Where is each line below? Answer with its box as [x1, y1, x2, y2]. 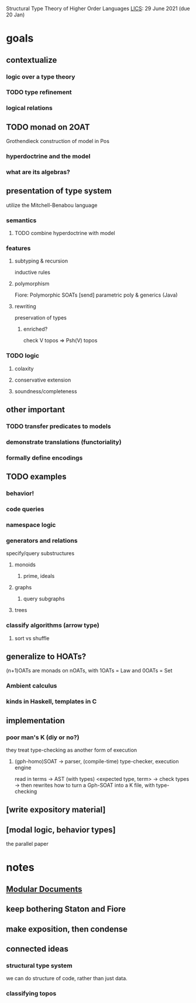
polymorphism [14, 280, 50, 287]
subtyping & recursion [14, 257, 68, 264]
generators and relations [6, 536, 78, 545]
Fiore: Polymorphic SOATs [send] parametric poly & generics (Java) [14, 291, 178, 298]
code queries [6, 505, 44, 514]
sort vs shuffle [14, 634, 50, 641]
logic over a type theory [6, 73, 75, 81]
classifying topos [6, 990, 57, 998]
